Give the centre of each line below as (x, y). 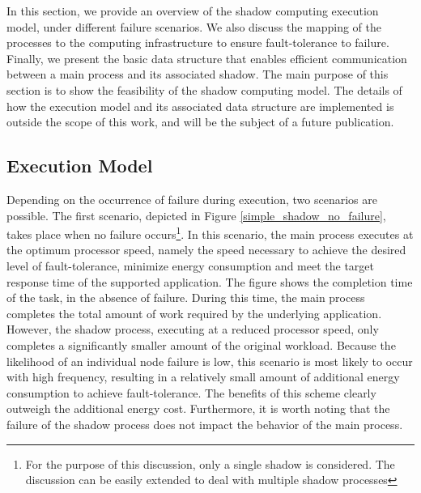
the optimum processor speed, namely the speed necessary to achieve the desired (206, 250)
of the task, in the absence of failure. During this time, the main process (186, 297)
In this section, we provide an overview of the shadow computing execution (193, 11)
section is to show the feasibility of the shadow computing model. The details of (204, 89)
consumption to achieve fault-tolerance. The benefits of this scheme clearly (191, 392)
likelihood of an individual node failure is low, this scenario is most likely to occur (210, 361)
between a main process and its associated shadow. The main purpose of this (198, 74)
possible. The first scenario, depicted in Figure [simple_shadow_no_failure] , (196, 215)
